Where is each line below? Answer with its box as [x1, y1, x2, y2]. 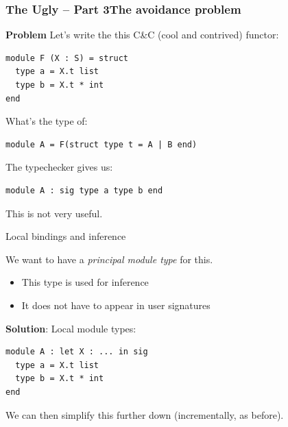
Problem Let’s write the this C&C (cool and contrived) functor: [5, 27, 279, 42]
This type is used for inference [21, 275, 149, 289]
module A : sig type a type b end [5, 185, 163, 195]
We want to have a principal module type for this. [5, 252, 213, 266]
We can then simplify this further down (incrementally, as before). [5, 407, 284, 422]
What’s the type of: [5, 114, 88, 128]
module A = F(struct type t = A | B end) [5, 139, 197, 149]
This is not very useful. [5, 206, 103, 220]
